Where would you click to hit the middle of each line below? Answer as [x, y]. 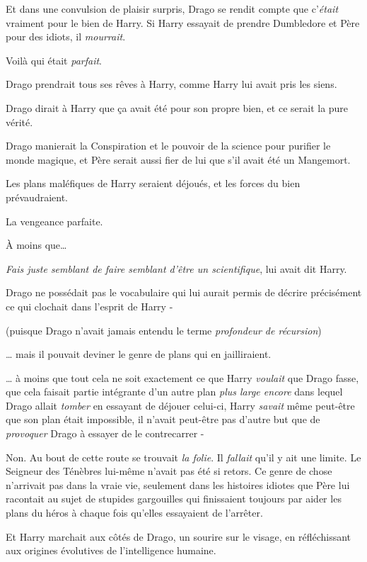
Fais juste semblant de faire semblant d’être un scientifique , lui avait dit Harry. [176, 268]
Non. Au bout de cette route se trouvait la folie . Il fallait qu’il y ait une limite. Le [183, 457]
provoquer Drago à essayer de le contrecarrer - [105, 433]
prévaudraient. [37, 197]
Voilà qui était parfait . [54, 60]
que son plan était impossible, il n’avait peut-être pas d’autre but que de [163, 419]
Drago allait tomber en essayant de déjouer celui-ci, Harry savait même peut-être [180, 405]
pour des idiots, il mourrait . [66, 36]
